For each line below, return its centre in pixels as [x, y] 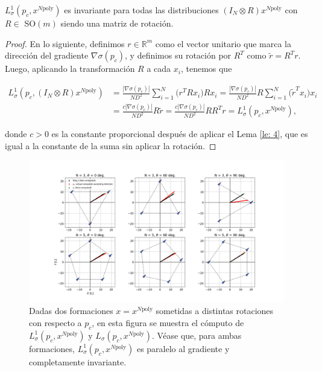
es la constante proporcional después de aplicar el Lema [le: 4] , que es [180, 134]
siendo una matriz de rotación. [117, 23]
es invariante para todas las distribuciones [141, 10]
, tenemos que [206, 69]
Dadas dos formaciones [71, 311]
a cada [159, 69]
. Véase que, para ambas [197, 335]
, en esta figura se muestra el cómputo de [168, 323]
